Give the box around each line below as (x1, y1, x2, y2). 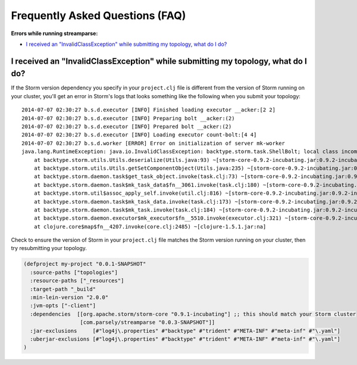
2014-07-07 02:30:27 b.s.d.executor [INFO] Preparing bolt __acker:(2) (21, 115, 235, 121)
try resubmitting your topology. (11, 245, 87, 252)
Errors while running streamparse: (11, 30, 98, 37)
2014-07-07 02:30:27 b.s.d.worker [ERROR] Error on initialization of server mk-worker (21, 140, 286, 146)
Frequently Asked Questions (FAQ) (11, 9, 186, 22)
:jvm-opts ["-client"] (30, 302, 96, 309)
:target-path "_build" (30, 286, 96, 292)
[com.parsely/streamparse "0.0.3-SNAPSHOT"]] (80, 319, 215, 326)
